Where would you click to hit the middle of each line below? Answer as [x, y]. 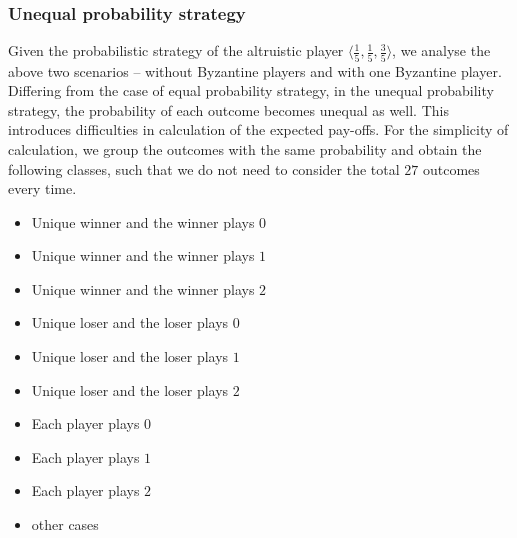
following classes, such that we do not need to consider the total [204, 168]
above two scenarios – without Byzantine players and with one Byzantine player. [255, 70]
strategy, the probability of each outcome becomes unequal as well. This [228, 109]
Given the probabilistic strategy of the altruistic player [176, 50]
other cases [65, 524]
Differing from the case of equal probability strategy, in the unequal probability [251, 90]
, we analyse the [441, 50]
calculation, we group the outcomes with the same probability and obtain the [245, 148]
